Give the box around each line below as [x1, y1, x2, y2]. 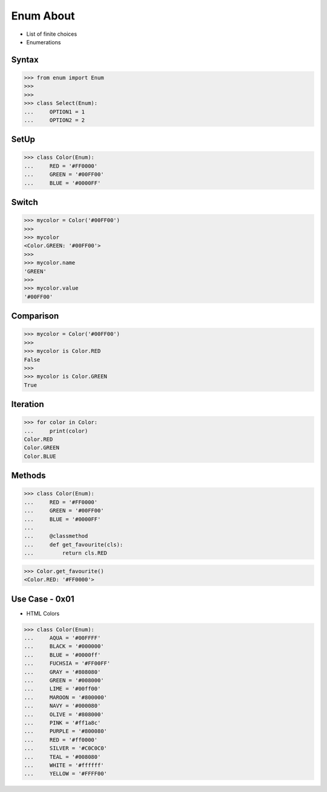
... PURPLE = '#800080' [24, 728, 107, 735]
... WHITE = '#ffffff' [24, 762, 104, 768]
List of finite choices [26, 30, 78, 38]
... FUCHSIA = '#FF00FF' [24, 660, 111, 667]
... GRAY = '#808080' [24, 668, 101, 676]
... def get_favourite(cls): [24, 541, 124, 548]
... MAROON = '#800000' [24, 694, 107, 700]
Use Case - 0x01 [11, 594, 74, 604]
